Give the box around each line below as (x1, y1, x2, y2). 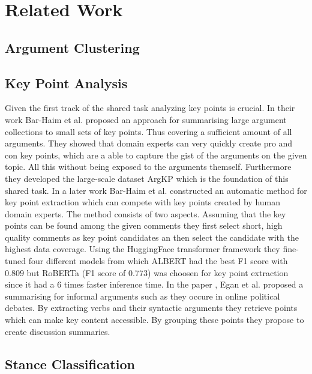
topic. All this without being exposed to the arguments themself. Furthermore (5, 160, 292, 173)
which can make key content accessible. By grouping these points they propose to (5, 313, 304, 326)
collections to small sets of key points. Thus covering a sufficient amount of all (5, 125, 292, 137)
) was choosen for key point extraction (147, 266, 289, 279)
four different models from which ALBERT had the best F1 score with (28, 255, 288, 267)
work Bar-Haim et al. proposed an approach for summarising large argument (5, 113, 287, 125)
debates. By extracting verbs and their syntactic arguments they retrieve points (5, 301, 298, 314)
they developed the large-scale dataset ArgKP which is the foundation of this (5, 172, 289, 184)
